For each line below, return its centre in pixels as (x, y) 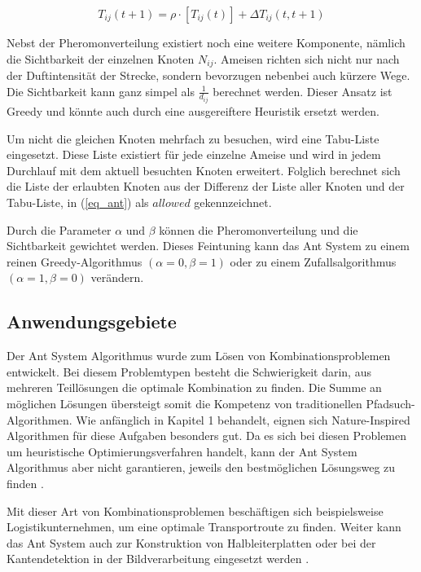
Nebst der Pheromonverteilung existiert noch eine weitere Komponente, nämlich (206, 42)
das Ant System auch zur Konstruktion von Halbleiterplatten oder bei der (191, 542)
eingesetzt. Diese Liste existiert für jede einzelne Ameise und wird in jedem (194, 154)
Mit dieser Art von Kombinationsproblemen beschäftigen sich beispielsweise (195, 510)
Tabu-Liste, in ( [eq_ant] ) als (78, 202)
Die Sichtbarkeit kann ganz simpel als (101, 91)
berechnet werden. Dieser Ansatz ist (303, 91)
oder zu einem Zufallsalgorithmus (313, 261)
